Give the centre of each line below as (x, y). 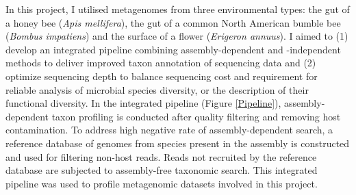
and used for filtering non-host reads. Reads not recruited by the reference (161, 156)
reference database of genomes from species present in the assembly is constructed (178, 143)
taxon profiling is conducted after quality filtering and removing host (196, 116)
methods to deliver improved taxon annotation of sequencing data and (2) (161, 63)
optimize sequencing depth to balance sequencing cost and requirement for (162, 76)
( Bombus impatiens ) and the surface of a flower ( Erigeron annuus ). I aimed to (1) (177, 36)
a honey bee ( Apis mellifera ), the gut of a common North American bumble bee (173, 22)
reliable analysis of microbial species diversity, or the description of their (157, 89)
